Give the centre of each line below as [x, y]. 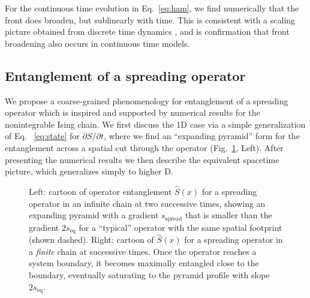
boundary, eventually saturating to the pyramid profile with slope [149, 275]
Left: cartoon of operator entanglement [100, 191]
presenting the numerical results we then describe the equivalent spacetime [142, 159]
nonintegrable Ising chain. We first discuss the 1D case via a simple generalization [155, 124]
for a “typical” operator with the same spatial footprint [180, 227]
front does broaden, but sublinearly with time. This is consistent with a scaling [150, 19]
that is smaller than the [228, 215]
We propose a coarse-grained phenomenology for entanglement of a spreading [147, 100]
